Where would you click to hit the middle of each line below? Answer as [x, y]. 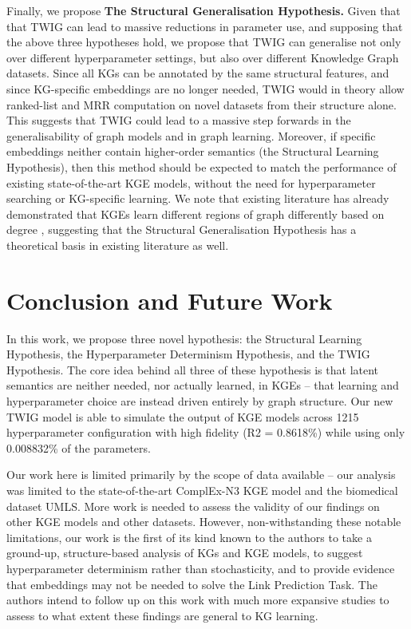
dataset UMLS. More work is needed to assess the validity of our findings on [193, 506]
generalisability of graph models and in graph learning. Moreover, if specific [191, 135]
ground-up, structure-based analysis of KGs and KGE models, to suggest [185, 553]
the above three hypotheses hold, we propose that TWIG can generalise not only [204, 42]
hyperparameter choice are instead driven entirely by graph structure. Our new [200, 401]
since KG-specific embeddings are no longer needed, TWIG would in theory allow [205, 88]
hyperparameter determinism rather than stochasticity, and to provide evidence [201, 568]
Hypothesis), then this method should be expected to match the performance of [202, 166]
